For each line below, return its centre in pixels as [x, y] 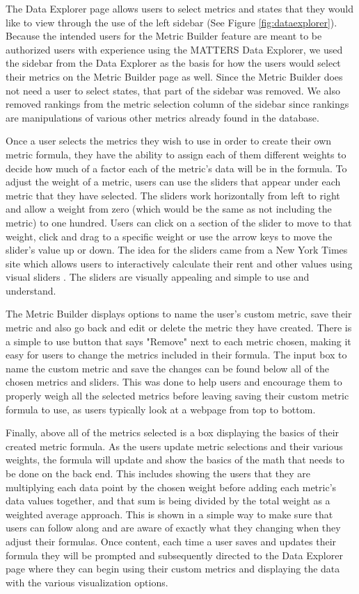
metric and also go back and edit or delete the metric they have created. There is [179, 328]
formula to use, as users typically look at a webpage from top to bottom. [161, 409]
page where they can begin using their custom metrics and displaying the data [173, 569]
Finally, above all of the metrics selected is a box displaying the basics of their [173, 432]
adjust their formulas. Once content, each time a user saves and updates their [171, 541]
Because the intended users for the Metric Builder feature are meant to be [164, 36]
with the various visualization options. [87, 582]
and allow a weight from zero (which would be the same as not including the [169, 209]
